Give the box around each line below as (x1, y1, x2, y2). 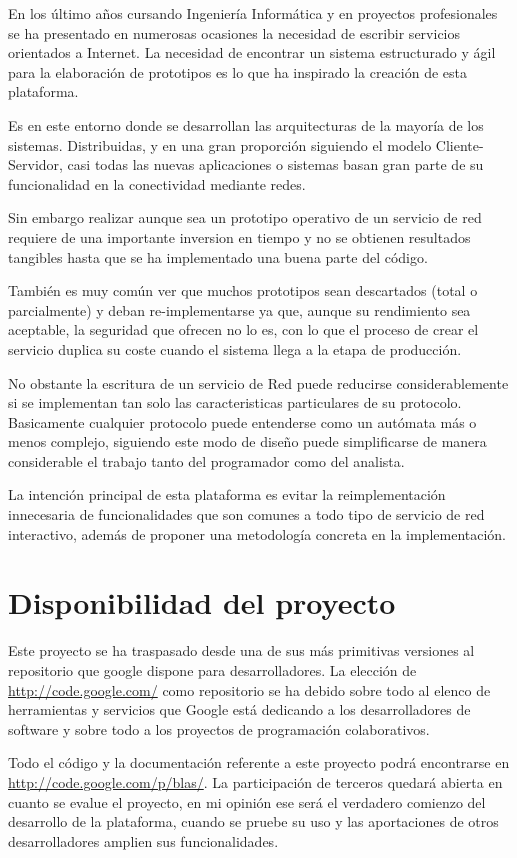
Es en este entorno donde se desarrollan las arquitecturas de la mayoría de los (8, 114, 484, 135)
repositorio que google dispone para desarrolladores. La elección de (8, 659, 417, 680)
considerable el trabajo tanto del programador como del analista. (8, 450, 405, 471)
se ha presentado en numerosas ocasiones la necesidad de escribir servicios (8, 22, 461, 43)
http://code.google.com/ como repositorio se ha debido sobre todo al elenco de (8, 679, 491, 700)
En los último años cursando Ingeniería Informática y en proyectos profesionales (8, 3, 498, 23)
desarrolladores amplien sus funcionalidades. (8, 830, 279, 851)
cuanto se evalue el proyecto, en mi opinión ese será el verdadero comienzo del (8, 791, 486, 812)
